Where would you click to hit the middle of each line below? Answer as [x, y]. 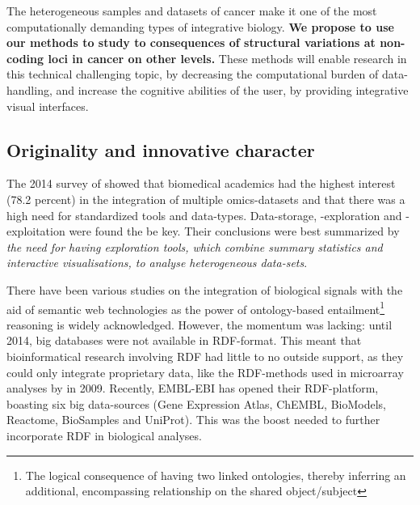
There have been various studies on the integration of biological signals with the [205, 289]
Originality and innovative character [161, 149]
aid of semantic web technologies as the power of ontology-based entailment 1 [196, 308]
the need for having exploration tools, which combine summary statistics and [195, 246]
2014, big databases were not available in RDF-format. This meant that [184, 340]
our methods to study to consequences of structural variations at [191, 42]
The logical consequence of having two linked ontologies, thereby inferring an [216, 475]
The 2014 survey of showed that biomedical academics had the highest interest [201, 183]
